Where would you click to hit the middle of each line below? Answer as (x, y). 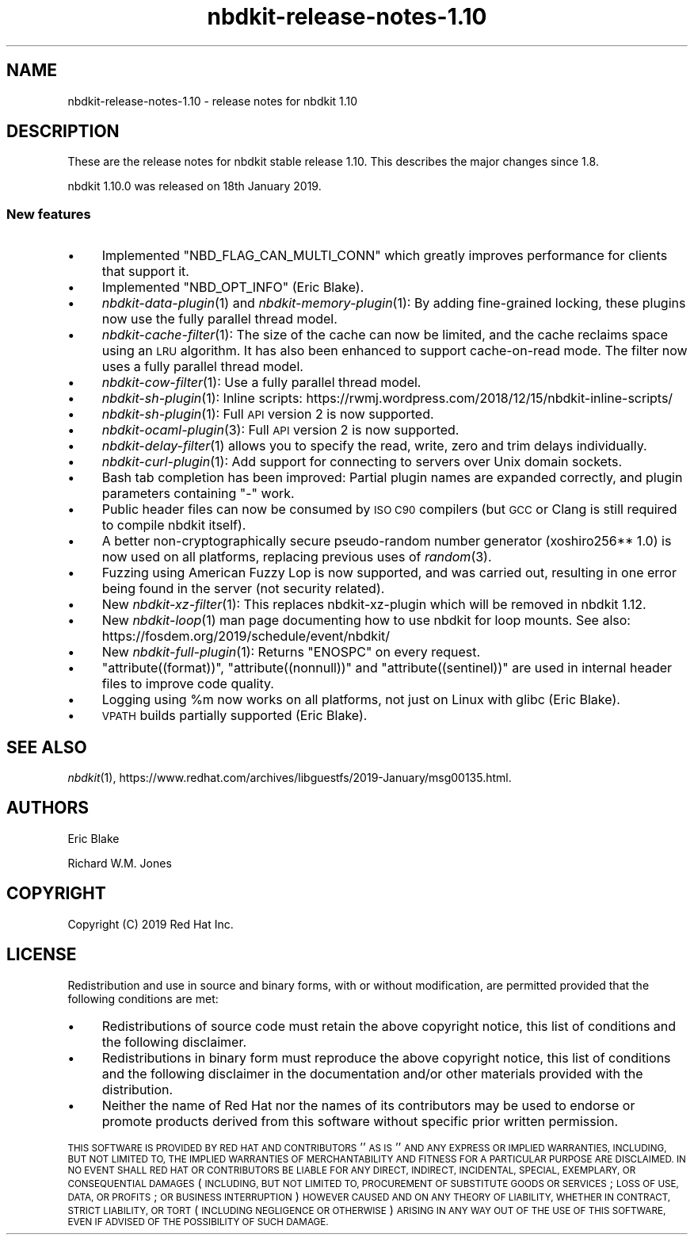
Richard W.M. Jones (120, 863)
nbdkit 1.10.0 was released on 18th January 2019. (194, 186)
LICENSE (42, 955)
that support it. (145, 272)
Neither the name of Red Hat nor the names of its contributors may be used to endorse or (368, 1105)
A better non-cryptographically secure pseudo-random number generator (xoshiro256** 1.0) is (387, 541)
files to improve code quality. (188, 684)
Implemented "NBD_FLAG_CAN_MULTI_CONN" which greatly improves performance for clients (385, 256)
